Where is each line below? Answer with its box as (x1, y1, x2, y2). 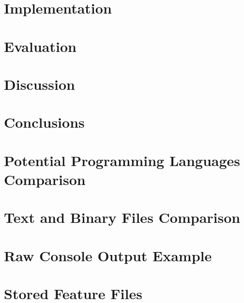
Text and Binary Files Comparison (4, 207, 241, 227)
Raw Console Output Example (4, 245, 212, 265)
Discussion (4, 74, 75, 94)
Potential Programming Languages (4, 150, 241, 170)
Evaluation (4, 36, 76, 56)
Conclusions (4, 112, 85, 132)
